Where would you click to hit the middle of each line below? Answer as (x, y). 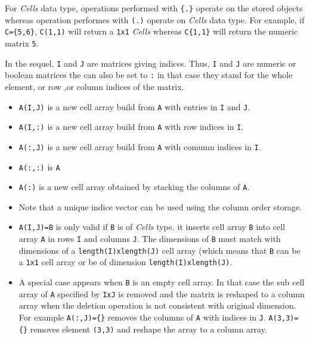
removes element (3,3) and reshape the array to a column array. (148, 329)
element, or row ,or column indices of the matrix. (94, 86)
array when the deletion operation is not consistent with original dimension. (157, 305)
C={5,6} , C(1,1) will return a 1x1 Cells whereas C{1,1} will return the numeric (151, 31)
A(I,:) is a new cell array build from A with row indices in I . (131, 127)
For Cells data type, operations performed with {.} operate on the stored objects (154, 8)
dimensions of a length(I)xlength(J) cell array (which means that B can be (159, 250)
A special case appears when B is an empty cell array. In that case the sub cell (162, 282)
